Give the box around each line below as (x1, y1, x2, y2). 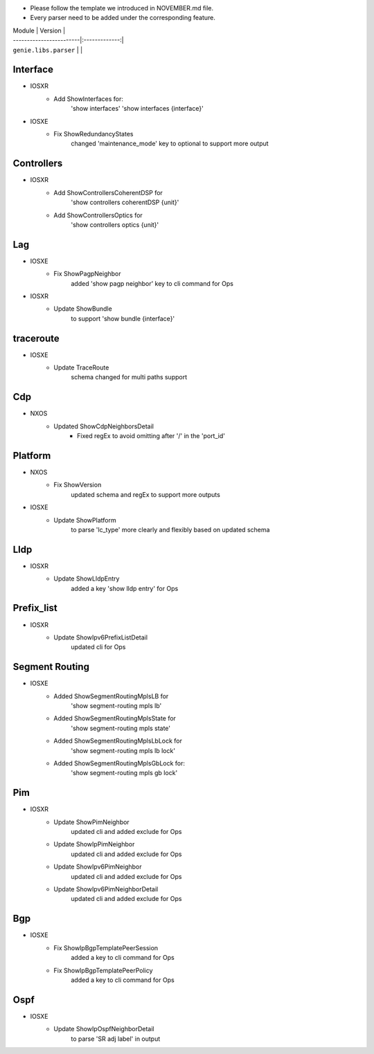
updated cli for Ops (71, 643, 126, 651)
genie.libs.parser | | (12, 46, 83, 54)
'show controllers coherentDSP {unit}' (71, 198, 179, 207)
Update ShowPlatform (53, 516, 117, 524)
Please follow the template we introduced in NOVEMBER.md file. (30, 4, 214, 12)
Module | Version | (12, 26, 66, 35)
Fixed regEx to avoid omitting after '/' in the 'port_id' (77, 432, 225, 440)
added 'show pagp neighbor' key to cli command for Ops (71, 279, 233, 287)
